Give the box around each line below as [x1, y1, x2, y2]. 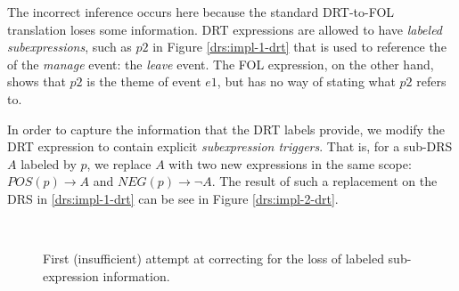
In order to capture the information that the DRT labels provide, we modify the [7, 119, 446, 138]
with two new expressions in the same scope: [168, 154, 412, 173]
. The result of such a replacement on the [211, 172, 438, 190]
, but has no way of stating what [217, 72, 396, 91]
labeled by [20, 154, 77, 173]
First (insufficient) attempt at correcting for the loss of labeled [43, 249, 384, 268]
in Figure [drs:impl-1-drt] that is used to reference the [152, 37, 447, 56]
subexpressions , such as [7, 37, 132, 56]
